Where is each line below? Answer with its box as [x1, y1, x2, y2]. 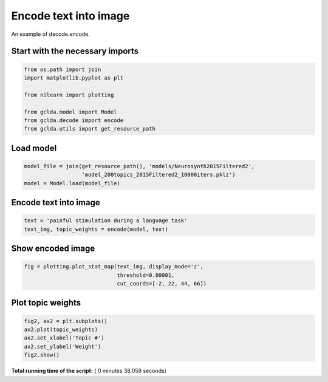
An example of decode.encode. [11, 30, 91, 38]
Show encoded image [11, 244, 95, 254]
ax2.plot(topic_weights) [24, 326, 98, 333]
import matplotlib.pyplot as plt [24, 74, 124, 81]
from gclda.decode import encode [24, 117, 124, 124]
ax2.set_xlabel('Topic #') [24, 335, 104, 341]
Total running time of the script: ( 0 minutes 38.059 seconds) [11, 367, 167, 375]
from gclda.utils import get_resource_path [24, 125, 156, 132]
